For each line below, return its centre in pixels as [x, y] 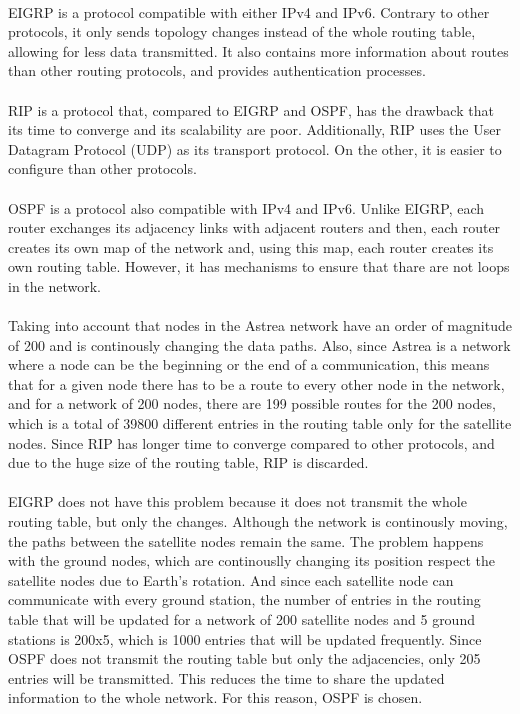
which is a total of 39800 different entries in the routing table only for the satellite [260, 423]
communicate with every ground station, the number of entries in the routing [244, 599]
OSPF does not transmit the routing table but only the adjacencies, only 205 [244, 658]
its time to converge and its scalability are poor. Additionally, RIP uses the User [254, 129]
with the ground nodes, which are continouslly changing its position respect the [252, 560]
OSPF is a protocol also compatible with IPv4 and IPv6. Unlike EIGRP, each [246, 207]
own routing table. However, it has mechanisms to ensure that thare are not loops [259, 266]
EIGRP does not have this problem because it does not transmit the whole [237, 501]
